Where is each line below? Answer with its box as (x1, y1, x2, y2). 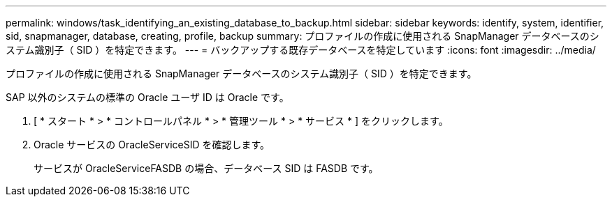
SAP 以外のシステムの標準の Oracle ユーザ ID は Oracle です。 (6, 91, 289, 103)
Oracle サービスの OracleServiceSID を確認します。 (34, 139, 270, 150)
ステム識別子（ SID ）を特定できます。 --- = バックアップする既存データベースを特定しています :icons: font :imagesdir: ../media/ (6, 44, 596, 56)
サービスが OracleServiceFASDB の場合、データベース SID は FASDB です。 (34, 162, 379, 174)
